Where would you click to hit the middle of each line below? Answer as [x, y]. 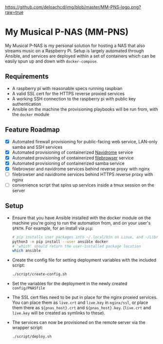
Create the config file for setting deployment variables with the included [84, 260]
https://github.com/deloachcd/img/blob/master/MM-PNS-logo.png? [73, 7]
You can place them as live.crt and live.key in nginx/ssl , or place [80, 302]
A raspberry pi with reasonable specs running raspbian [67, 88]
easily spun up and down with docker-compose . [52, 61]
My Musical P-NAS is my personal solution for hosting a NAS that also [75, 46]
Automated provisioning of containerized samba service [68, 163]
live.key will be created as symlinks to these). [59, 313]
